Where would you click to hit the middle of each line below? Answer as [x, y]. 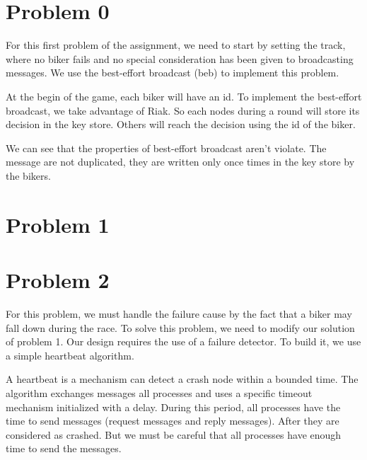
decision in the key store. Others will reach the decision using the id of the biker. [181, 124]
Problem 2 [58, 280]
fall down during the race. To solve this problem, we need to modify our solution [180, 327]
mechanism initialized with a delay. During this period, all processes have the [173, 407]
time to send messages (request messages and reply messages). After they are [173, 421]
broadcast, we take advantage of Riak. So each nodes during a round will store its [183, 110]
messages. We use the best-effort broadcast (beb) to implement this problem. [173, 73]
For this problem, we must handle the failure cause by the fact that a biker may [179, 313]
